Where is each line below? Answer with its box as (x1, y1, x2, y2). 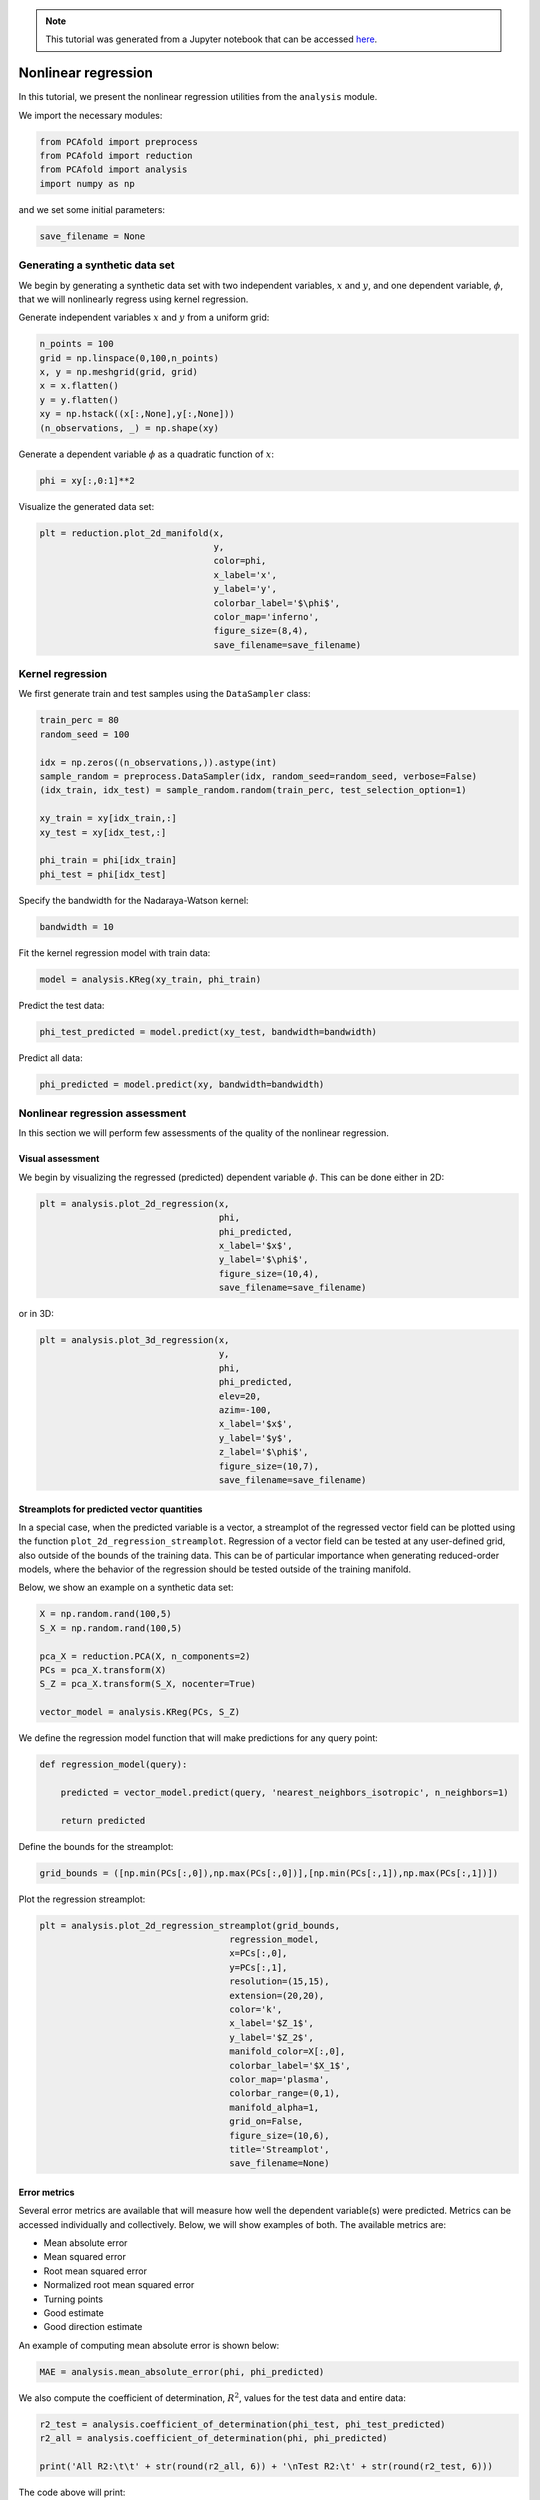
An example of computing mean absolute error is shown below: (18, 2339, 280, 2351)
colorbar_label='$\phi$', (213, 597, 341, 609)
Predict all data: (18, 1051, 84, 1064)
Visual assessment (18, 1153, 100, 1165)
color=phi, (213, 555, 267, 567)
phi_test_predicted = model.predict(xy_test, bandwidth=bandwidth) (39, 1026, 378, 1037)
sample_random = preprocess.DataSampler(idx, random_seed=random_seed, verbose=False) (39, 771, 478, 782)
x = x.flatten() (39, 380, 120, 392)
